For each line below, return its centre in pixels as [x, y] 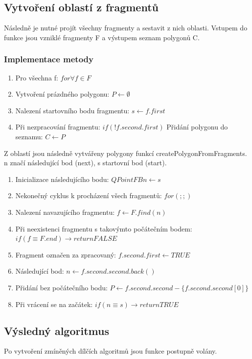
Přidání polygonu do [197, 127]
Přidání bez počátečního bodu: [61, 287]
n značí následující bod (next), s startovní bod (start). [85, 163]
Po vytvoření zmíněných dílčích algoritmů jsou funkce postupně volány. [111, 351]
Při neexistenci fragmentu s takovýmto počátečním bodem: [104, 228]
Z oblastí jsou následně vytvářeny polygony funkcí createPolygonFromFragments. [126, 153]
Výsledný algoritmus [57, 330]
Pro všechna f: [37, 77]
